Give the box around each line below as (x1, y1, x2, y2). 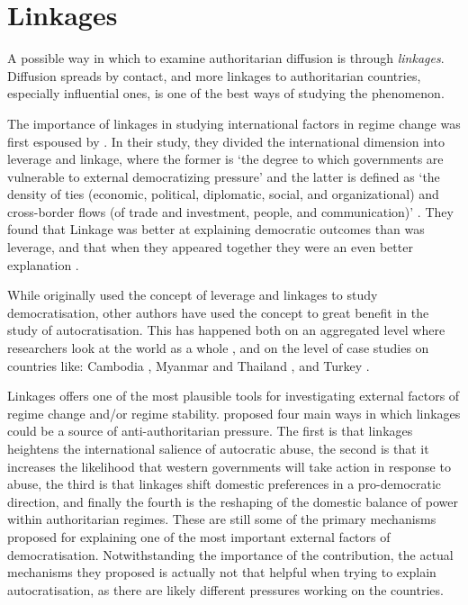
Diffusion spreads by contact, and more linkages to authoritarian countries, (7, 66, 421, 85)
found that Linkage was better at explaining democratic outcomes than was (7, 220, 425, 239)
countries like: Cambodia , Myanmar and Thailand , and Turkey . (7, 356, 370, 375)
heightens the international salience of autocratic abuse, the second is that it (7, 439, 429, 457)
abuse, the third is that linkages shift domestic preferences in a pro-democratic (7, 474, 442, 493)
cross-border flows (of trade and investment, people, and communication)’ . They (7, 202, 454, 221)
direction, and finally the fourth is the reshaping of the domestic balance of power (7, 492, 458, 510)
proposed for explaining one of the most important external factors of (7, 527, 391, 546)
